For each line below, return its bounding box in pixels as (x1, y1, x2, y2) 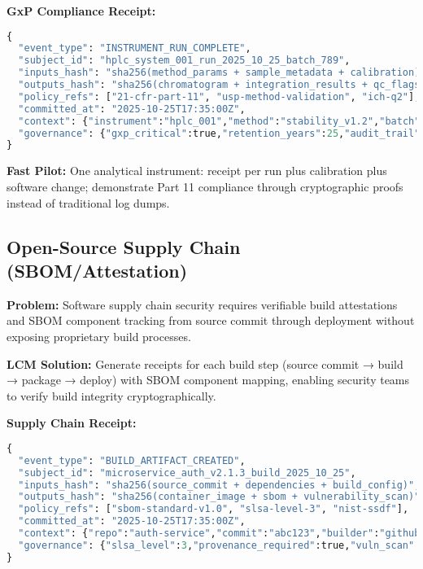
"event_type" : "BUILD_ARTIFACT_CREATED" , (18, 454, 246, 466)
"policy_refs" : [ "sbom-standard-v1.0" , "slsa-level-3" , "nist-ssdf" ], (18, 503, 409, 515)
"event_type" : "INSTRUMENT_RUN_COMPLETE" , (18, 42, 251, 55)
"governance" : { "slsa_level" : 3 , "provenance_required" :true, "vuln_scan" (18, 539, 415, 551)
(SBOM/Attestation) (7, 257, 188, 282)
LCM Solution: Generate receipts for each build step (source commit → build (7, 355, 403, 372)
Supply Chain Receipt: (7, 414, 137, 431)
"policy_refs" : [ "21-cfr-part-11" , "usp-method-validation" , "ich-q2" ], (18, 90, 421, 103)
